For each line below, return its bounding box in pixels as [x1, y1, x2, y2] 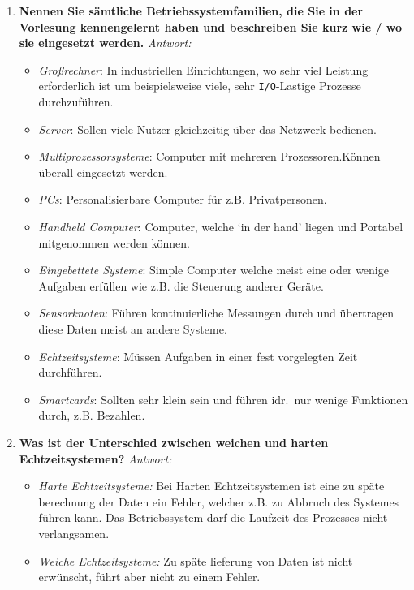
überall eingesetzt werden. [38, 163, 168, 180]
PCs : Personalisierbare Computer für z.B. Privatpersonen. [38, 191, 327, 208]
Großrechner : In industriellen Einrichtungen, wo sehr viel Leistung [38, 61, 369, 78]
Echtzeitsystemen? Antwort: [19, 450, 172, 467]
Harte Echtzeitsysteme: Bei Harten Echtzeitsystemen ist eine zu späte [38, 477, 385, 494]
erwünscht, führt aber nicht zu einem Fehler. [38, 568, 261, 585]
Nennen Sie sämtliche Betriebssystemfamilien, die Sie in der [19, 2, 364, 19]
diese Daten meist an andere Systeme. [38, 320, 227, 337]
